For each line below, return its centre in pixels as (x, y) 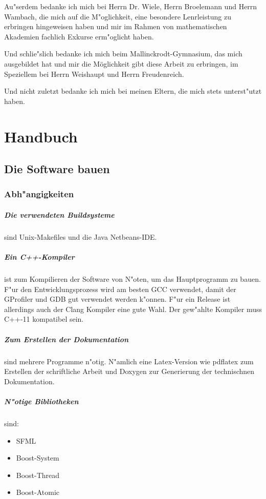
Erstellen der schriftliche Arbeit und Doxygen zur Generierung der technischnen (129, 371)
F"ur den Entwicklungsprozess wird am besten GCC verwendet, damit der (120, 289)
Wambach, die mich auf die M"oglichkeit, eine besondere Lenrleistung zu (118, 16)
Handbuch (41, 136)
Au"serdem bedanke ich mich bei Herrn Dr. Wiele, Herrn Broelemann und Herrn (131, 6)
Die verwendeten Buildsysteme (59, 214)
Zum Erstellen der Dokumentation (66, 339)
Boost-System (38, 458)
